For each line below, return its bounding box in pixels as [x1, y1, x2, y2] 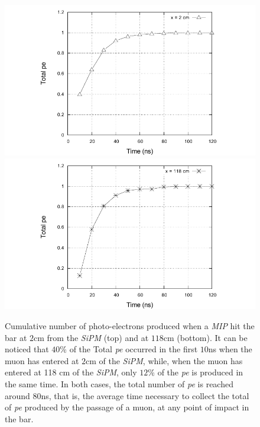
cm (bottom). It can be [163, 331, 248, 343]
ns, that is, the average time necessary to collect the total [41, 389, 249, 401]
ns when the [208, 343, 252, 355]
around [5, 389, 30, 401]
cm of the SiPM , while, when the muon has [86, 354, 243, 367]
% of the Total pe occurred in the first [60, 343, 198, 355]
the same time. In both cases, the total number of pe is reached [5, 377, 233, 390]
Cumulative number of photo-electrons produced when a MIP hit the [5, 319, 255, 332]
